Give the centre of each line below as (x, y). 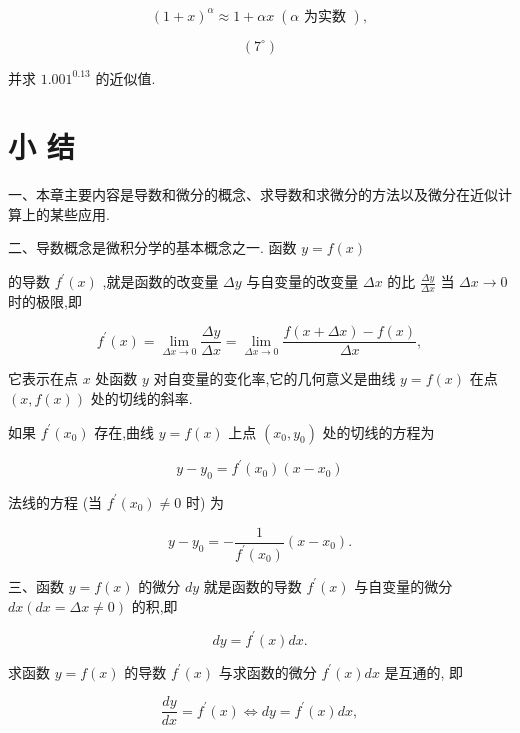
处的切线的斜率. (141, 398)
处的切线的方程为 (378, 431)
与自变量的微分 (403, 585)
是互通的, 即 (424, 671)
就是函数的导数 (252, 585)
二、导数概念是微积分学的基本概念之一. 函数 (152, 247)
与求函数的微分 (267, 671)
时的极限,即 (45, 300)
